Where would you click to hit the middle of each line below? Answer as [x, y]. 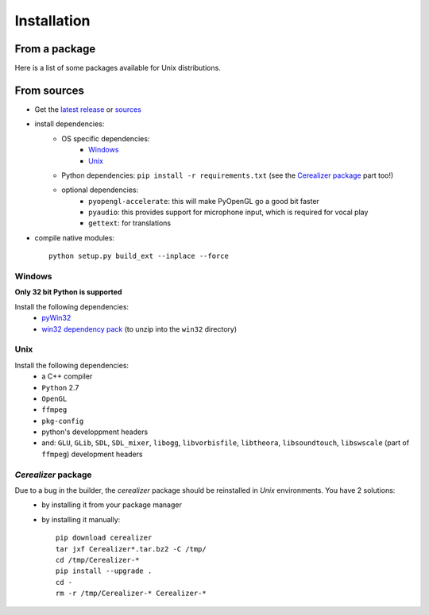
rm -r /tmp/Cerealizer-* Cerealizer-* [131, 594]
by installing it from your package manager [112, 505]
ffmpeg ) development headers [92, 454]
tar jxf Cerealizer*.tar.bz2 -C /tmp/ [131, 549]
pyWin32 [56, 318]
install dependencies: [70, 124]
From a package [55, 49]
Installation [52, 21]
